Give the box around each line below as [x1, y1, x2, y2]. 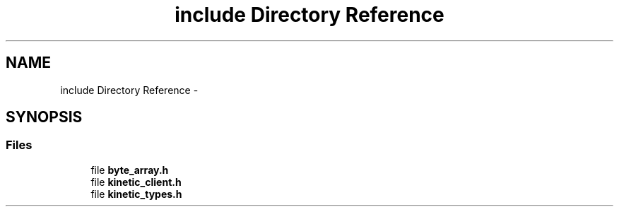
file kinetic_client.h [90, 175, 182, 188]
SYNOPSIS [6, 108, 83, 126]
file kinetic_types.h [90, 187, 182, 200]
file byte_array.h [90, 163, 169, 176]
